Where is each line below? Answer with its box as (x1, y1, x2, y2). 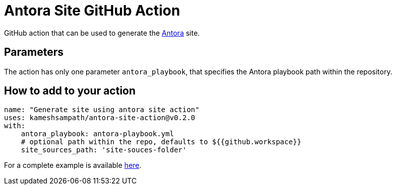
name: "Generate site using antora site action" (4, 106, 200, 114)
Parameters (4, 46, 63, 59)
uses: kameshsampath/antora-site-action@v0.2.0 (4, 114, 195, 122)
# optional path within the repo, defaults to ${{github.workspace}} (21, 138, 302, 146)
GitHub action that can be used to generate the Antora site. (4, 28, 200, 37)
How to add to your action (4, 84, 136, 98)
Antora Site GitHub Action (4, 2, 180, 19)
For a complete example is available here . (4, 161, 142, 170)
